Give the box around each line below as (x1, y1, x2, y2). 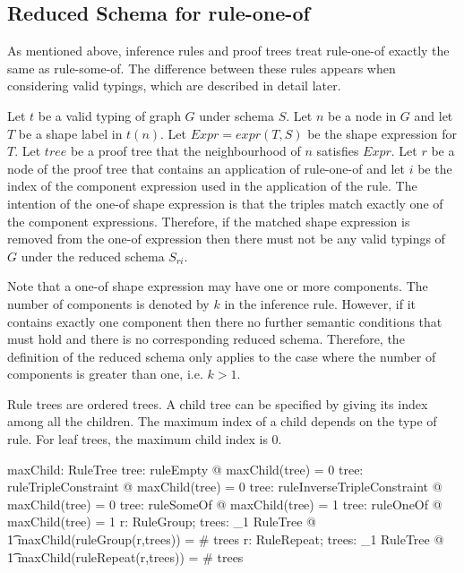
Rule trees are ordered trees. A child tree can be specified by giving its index (7, 394, 428, 413)
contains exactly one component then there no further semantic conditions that (7, 312, 443, 330)
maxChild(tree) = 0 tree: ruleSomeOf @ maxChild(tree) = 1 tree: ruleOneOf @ (7, 494, 443, 513)
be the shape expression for (307, 124, 457, 142)
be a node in (327, 106, 397, 124)
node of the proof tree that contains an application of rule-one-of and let (7, 158, 405, 177)
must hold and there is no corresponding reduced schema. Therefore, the (7, 329, 405, 348)
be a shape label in (18, 124, 123, 142)
